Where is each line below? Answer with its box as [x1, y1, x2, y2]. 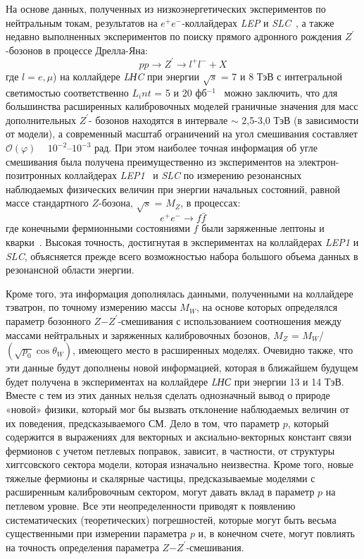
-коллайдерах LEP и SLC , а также [182, 15, 334, 30]
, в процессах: [180, 195, 241, 210]
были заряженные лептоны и [201, 221, 325, 235]
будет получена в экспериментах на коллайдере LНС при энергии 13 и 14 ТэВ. [6, 374, 344, 388]
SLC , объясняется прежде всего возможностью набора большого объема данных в [6, 248, 358, 263]
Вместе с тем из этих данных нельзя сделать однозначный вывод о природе [6, 388, 330, 403]
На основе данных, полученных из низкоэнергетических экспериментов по [6, 1, 326, 16]
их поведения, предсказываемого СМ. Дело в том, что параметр [6, 415, 280, 430]
